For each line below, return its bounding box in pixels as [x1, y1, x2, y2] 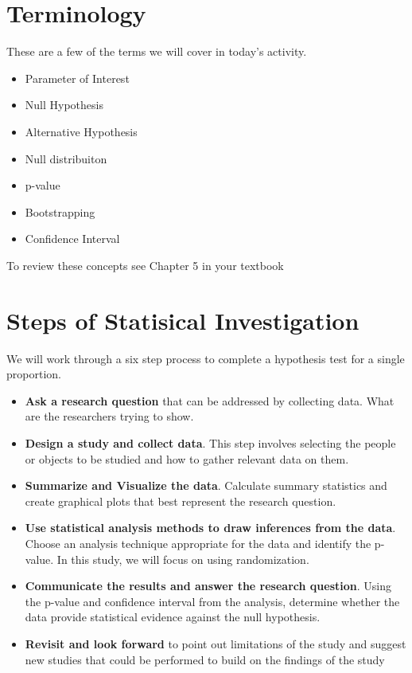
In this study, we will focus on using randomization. [56, 550, 309, 567]
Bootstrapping [25, 203, 95, 220]
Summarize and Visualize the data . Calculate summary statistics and [25, 477, 387, 494]
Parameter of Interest [25, 69, 130, 86]
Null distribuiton [25, 150, 107, 166]
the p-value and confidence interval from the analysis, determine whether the [25, 593, 400, 609]
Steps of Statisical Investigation [6, 303, 360, 336]
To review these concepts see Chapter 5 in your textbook [6, 256, 284, 273]
